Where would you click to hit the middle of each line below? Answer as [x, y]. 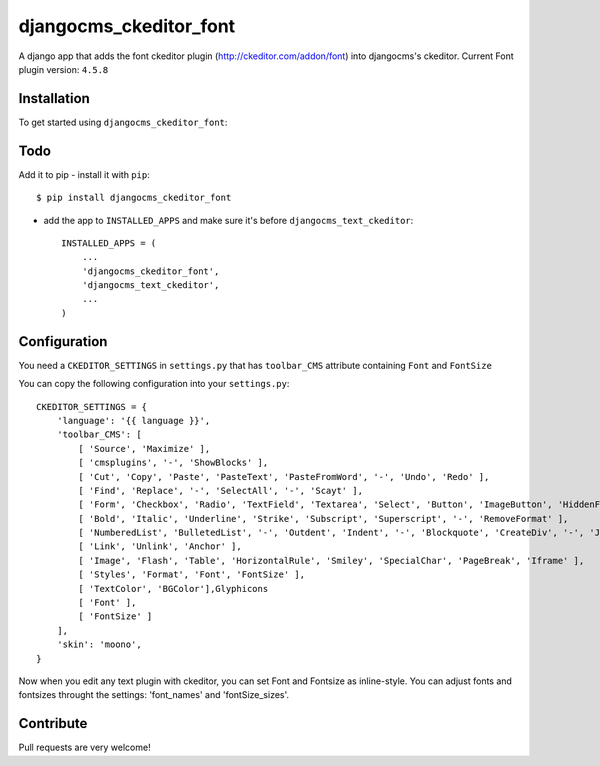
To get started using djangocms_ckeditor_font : [123, 122]
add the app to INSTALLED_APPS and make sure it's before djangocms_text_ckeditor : [228, 220]
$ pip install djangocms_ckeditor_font [134, 198]
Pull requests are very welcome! [84, 747]
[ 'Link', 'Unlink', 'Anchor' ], [160, 546]
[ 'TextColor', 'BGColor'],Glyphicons [173, 588]
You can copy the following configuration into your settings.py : [154, 384]
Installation [54, 98]
